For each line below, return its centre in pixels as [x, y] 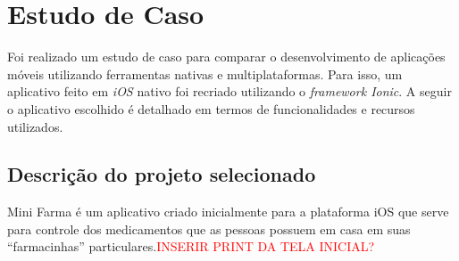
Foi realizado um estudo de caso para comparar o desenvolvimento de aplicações [226, 57]
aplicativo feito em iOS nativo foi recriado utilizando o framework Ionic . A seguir [229, 91]
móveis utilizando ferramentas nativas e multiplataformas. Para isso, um [205, 73]
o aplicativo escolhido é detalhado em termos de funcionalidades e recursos [211, 108]
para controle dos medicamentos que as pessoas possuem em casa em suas [209, 228]
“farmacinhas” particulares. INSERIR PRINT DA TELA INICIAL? [191, 246]
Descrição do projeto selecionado [162, 174]
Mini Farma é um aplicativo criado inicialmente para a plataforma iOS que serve [228, 212]
